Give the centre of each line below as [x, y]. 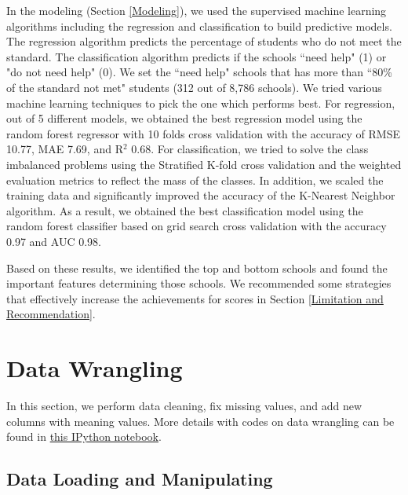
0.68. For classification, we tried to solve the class [250, 149]
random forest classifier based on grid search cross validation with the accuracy [197, 226]
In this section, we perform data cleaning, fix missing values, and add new [184, 405]
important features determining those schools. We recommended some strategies [199, 283]
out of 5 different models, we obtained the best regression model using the [184, 118]
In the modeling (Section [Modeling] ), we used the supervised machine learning [197, 10]
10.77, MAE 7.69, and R [65, 149]
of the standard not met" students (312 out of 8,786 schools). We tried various [194, 87]
